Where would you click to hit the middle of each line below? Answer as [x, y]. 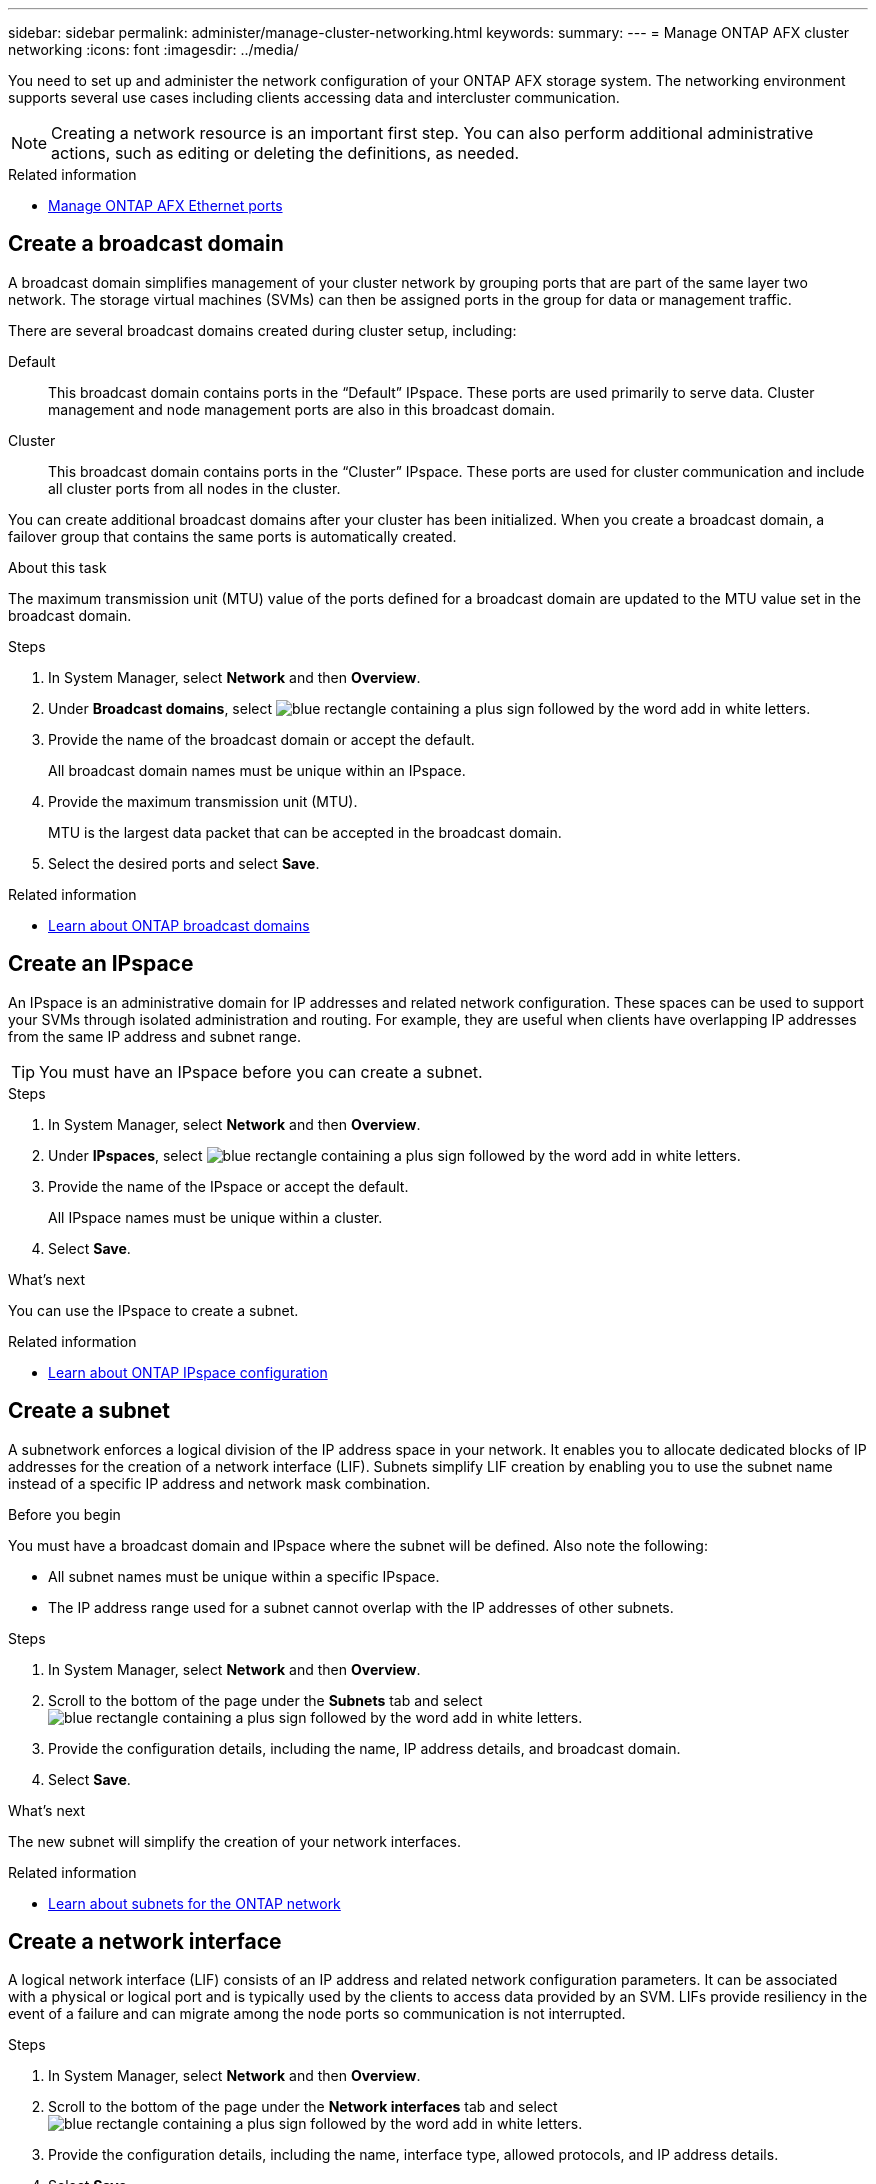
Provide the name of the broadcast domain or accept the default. [261, 739]
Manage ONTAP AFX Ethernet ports [165, 205]
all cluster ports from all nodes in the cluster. [194, 488]
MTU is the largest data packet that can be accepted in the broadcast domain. [305, 832]
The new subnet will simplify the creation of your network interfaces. [234, 1841]
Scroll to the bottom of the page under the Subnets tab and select [265, 1700]
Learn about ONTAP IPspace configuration [188, 1372]
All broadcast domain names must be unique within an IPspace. [257, 770]
